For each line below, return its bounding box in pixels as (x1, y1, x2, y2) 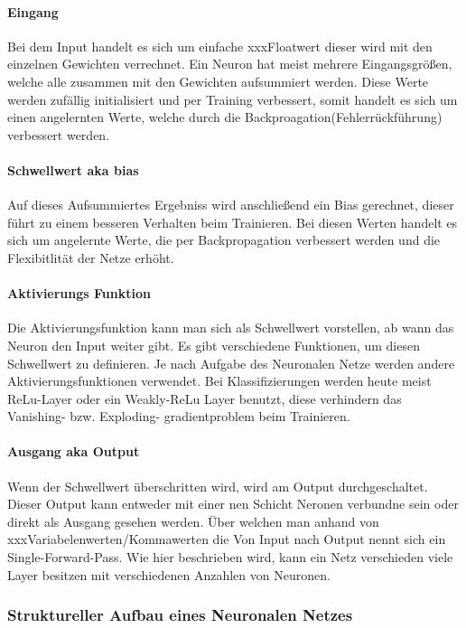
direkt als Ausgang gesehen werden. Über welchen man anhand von (7, 511, 379, 530)
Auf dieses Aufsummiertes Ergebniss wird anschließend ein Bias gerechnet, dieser (7, 195, 454, 214)
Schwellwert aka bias (7, 160, 139, 179)
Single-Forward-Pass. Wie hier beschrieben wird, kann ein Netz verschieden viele (7, 548, 453, 567)
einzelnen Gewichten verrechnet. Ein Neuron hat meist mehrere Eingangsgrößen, (7, 54, 452, 73)
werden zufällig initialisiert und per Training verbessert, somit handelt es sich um (7, 89, 458, 108)
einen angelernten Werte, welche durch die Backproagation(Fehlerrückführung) (7, 108, 443, 127)
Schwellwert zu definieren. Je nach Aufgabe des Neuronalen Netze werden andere (7, 353, 455, 372)
